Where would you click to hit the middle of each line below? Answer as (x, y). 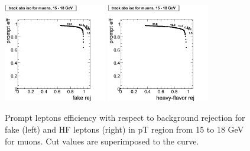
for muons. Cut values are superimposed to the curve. (102, 141)
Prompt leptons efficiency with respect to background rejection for (125, 118)
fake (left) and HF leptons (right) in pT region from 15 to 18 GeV (124, 129)
